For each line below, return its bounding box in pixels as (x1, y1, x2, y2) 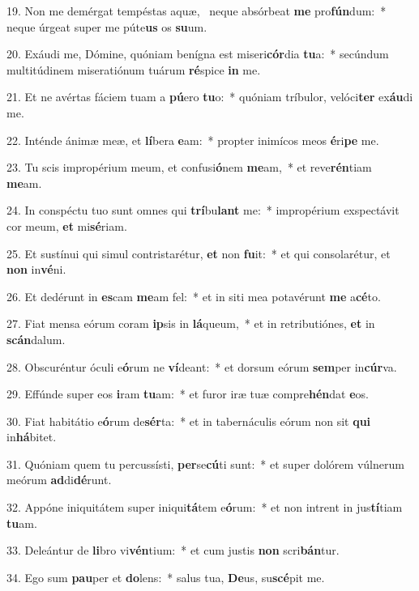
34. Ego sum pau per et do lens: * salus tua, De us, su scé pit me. (6, 568, 325, 585)
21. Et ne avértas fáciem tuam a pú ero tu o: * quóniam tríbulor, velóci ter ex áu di (6, 88, 413, 105)
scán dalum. (6, 330, 66, 347)
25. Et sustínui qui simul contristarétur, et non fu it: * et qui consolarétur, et (6, 244, 391, 261)
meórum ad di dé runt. (6, 471, 112, 488)
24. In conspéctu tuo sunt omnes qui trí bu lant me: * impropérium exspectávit (6, 202, 400, 219)
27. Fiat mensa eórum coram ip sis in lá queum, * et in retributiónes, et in (6, 315, 375, 332)
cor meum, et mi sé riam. (6, 217, 127, 234)
